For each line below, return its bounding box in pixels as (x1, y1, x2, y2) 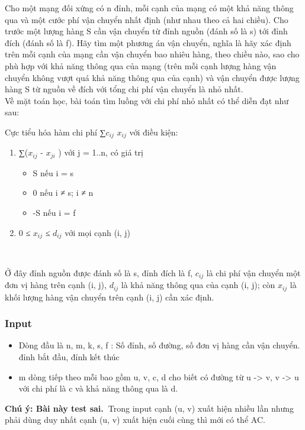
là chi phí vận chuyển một (206, 266, 301, 279)
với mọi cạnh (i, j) (65, 226, 131, 238)
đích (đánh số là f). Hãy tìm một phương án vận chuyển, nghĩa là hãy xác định (5, 36, 291, 49)
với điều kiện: (129, 125, 178, 138)
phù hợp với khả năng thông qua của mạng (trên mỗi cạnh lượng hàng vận (5, 59, 277, 72)
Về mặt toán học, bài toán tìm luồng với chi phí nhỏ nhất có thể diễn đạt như (5, 94, 289, 106)
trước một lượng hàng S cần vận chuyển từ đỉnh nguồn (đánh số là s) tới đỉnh (5, 25, 288, 37)
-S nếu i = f (33, 206, 76, 219)
